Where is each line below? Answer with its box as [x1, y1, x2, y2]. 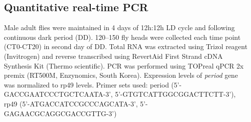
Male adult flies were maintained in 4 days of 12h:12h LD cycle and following [4, 22, 235, 33]
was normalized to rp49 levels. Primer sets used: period [4, 79, 169, 89]
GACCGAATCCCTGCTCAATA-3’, [4, 89, 113, 99]
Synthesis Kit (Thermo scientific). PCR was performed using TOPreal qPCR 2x [4, 60, 244, 70]
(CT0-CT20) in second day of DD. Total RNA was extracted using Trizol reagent [4, 41, 248, 52]
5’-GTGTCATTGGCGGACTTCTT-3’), [115, 89, 236, 99]
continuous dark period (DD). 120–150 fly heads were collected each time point [4, 32, 241, 42]
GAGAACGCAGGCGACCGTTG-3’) [4, 108, 117, 118]
